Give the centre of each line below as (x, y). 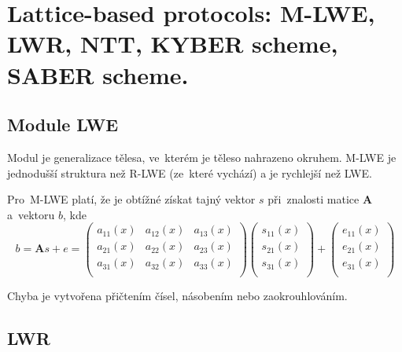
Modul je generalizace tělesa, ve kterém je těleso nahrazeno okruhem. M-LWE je (202, 157)
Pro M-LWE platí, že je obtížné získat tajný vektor (131, 199)
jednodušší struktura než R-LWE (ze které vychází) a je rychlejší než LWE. (190, 172)
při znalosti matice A (320, 199)
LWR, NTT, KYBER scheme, (173, 44)
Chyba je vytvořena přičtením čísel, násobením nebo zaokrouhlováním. (177, 295)
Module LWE (63, 125)
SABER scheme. (98, 74)
